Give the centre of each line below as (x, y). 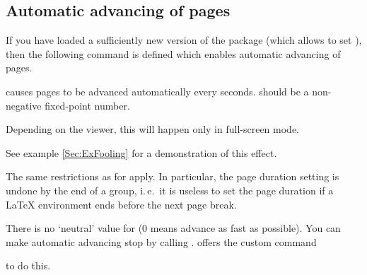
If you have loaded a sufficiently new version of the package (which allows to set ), (184, 40)
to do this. (28, 265)
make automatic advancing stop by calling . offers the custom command (161, 241)
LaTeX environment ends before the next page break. (121, 204)
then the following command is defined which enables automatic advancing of (173, 53)
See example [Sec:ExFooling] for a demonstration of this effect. (141, 152)
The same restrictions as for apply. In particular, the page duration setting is (173, 176)
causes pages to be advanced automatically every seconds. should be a (157, 91)
